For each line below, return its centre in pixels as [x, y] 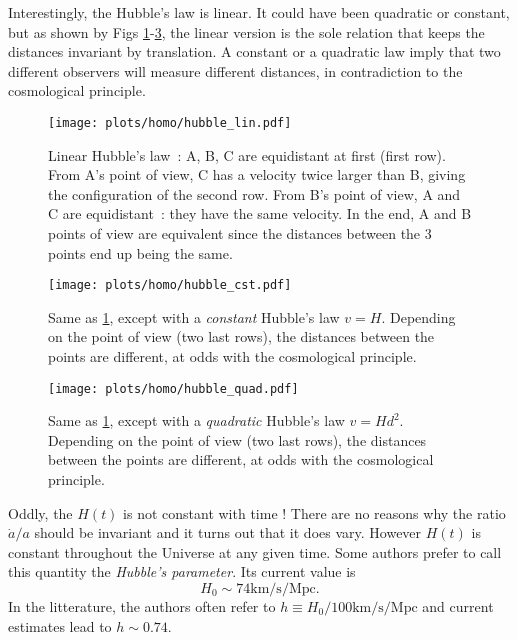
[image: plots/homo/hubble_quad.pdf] [173, 388]
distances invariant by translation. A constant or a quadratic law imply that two [254, 51]
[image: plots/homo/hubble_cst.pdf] [170, 285]
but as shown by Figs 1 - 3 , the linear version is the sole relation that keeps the [246, 31]
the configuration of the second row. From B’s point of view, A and [254, 193]
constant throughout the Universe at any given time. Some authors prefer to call [255, 551]
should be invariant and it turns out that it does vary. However [228, 532]
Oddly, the [40, 512]
